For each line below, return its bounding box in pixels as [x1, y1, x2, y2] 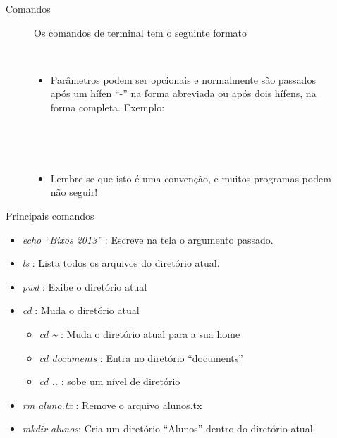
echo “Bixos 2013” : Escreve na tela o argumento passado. [22, 232, 274, 246]
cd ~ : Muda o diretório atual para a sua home [39, 326, 240, 341]
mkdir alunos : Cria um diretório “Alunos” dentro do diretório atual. [22, 421, 316, 436]
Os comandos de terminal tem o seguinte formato [34, 25, 247, 39]
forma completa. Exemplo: [50, 99, 165, 114]
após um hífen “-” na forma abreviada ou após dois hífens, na [50, 86, 317, 101]
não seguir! [50, 184, 98, 199]
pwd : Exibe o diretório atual [22, 279, 147, 294]
